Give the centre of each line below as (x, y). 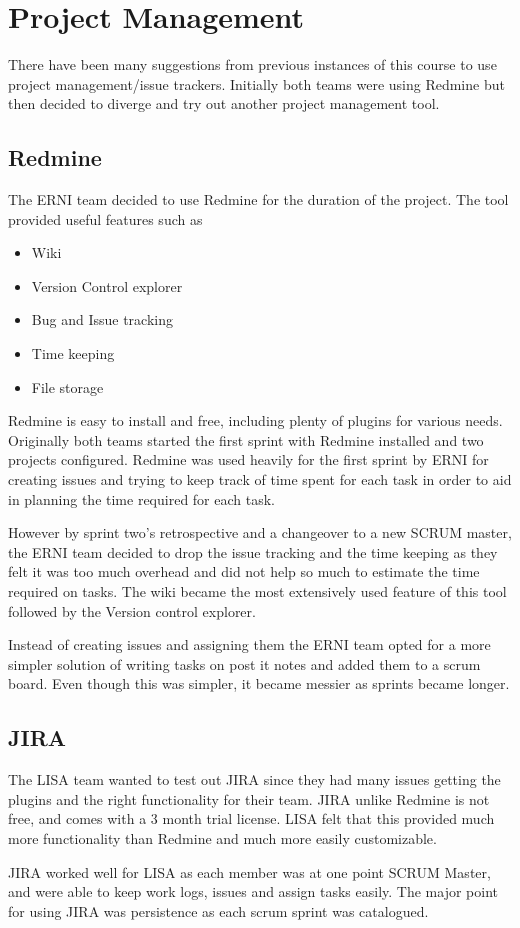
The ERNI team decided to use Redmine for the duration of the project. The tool (258, 199)
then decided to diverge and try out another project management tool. (224, 103)
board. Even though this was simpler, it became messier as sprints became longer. (259, 683)
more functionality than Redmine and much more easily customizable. (222, 837)
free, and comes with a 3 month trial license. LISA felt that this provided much (251, 818)
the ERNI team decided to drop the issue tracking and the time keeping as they (253, 551)
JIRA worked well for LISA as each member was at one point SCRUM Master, (249, 871)
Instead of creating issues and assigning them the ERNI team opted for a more (249, 644)
